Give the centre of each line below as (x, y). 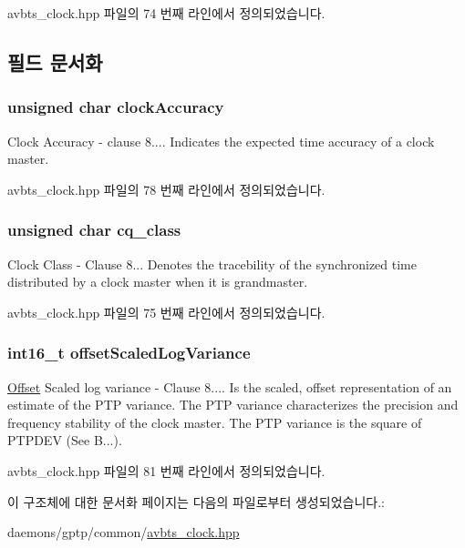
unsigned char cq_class (94, 230)
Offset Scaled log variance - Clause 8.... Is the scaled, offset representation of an (230, 386)
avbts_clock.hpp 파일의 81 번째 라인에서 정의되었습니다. (166, 470)
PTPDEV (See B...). (65, 440)
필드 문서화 (55, 61)
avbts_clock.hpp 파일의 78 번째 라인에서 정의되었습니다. (166, 189)
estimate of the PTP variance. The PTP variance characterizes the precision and (233, 405)
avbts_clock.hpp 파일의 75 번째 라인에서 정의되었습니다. (166, 312)
